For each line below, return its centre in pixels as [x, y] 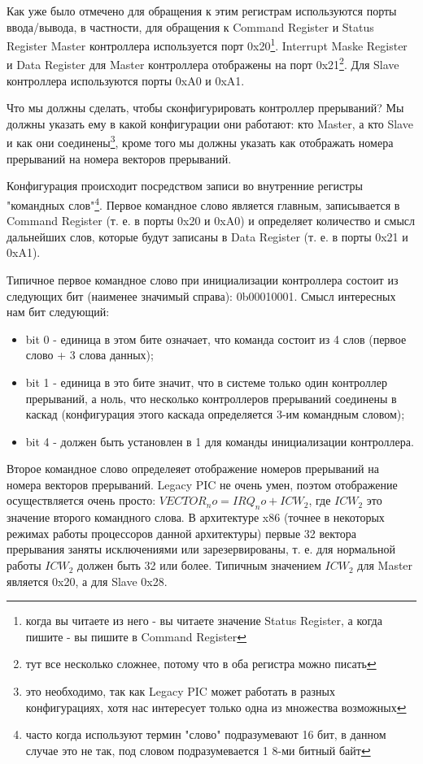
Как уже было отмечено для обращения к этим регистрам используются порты [202, 11]
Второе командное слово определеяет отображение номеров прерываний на [193, 469]
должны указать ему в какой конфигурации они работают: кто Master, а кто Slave [210, 123]
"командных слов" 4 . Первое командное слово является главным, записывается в [203, 203]
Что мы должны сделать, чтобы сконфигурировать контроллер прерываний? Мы [205, 108]
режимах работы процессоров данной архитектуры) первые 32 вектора [181, 533]
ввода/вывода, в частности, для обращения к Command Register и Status [190, 26]
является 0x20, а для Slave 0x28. [87, 581]
